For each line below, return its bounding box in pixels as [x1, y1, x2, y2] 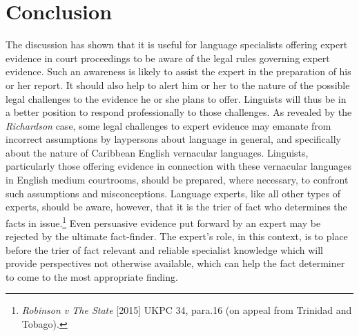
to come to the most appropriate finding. [6, 269, 178, 284]
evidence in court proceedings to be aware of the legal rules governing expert [6, 50, 330, 65]
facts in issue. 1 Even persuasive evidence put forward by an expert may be [6, 213, 321, 230]
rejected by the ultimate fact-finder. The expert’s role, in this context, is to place [6, 229, 348, 244]
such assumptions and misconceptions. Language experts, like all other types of [6, 186, 341, 200]
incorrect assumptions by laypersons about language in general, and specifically [6, 132, 341, 146]
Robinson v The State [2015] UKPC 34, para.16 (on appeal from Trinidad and [21, 303, 352, 317]
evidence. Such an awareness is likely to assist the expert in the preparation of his [6, 64, 351, 79]
